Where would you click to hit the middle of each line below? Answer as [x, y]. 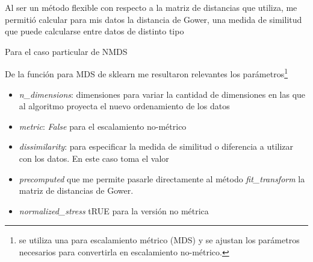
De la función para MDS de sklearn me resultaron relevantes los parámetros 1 [147, 73]
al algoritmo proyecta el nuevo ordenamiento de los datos [124, 106]
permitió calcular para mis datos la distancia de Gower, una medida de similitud [153, 19]
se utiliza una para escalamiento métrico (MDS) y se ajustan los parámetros [159, 240]
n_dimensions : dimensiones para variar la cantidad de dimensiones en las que [162, 94]
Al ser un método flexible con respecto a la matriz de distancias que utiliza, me [151, 7]
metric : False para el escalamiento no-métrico [103, 126]
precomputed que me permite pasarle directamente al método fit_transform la [162, 178]
